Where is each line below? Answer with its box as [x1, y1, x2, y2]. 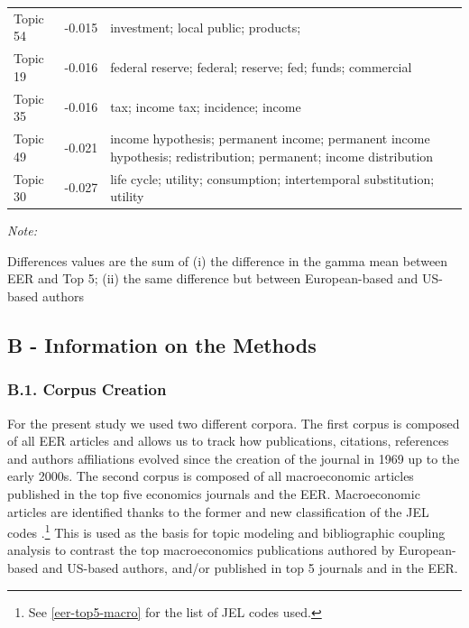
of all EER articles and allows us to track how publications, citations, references [7, 431, 449, 450]
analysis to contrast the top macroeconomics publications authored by [7, 540, 395, 559]
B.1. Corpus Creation [7, 378, 167, 401]
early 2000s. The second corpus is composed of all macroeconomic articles [7, 466, 414, 485]
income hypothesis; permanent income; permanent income [110, 129, 430, 148]
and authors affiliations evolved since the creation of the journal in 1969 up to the [7, 448, 460, 467]
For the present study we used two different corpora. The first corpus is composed [7, 413, 460, 432]
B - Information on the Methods [7, 330, 317, 358]
